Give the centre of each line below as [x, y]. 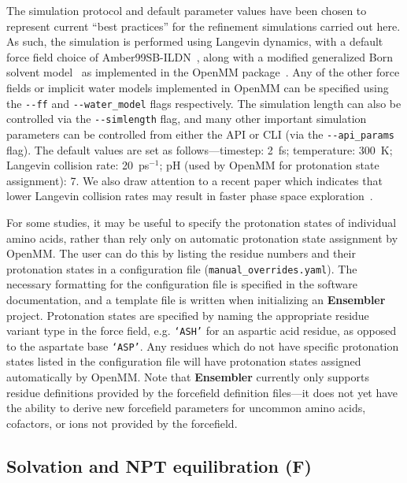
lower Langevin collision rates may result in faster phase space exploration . [190, 196]
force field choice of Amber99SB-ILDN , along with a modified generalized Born [200, 56]
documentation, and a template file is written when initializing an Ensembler [196, 299]
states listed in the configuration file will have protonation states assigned [184, 361]
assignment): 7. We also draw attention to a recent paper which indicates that [194, 180]
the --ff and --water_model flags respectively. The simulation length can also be [204, 103]
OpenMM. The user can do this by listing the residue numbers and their [181, 253]
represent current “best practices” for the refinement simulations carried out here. [203, 26]
